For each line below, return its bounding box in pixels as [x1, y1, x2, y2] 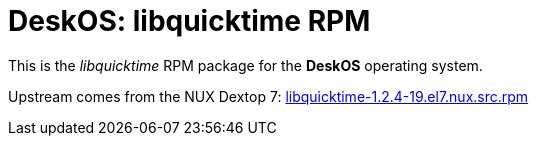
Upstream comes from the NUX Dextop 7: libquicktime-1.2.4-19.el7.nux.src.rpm [8, 87, 529, 105]
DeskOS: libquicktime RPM [8, 4, 371, 38]
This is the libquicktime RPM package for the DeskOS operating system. [8, 56, 483, 74]
